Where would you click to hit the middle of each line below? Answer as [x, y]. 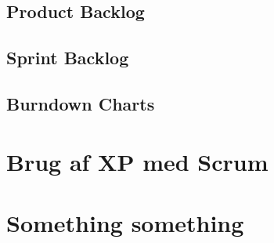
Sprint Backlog [68, 58]
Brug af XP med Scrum [137, 161]
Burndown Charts [81, 103]
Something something [125, 222]
